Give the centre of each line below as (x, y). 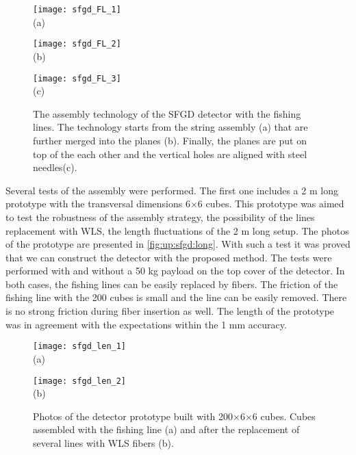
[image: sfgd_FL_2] (77, 44)
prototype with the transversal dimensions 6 (98, 204)
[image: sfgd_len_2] (80, 381)
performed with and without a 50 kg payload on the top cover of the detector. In (175, 271)
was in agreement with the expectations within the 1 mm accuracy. (146, 324)
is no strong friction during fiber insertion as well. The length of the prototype (170, 311)
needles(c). (55, 167)
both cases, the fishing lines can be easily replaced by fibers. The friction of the (172, 284)
